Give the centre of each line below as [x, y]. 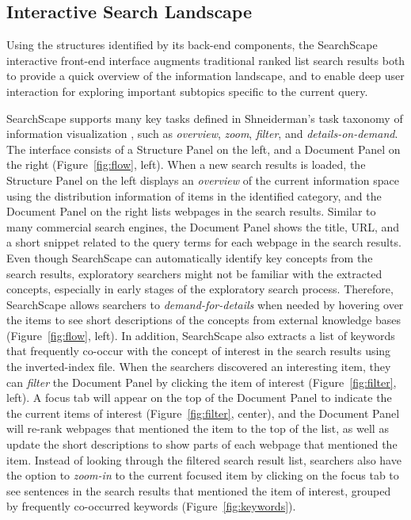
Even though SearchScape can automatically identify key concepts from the [190, 257]
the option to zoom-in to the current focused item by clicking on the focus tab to [203, 475]
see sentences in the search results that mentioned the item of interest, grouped [199, 490]
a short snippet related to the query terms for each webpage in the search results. [204, 242]
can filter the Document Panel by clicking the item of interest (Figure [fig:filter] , [202, 382]
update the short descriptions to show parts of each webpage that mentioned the [202, 444]
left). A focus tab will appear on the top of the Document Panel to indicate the [199, 398]
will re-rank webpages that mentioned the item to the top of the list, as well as [198, 428]
